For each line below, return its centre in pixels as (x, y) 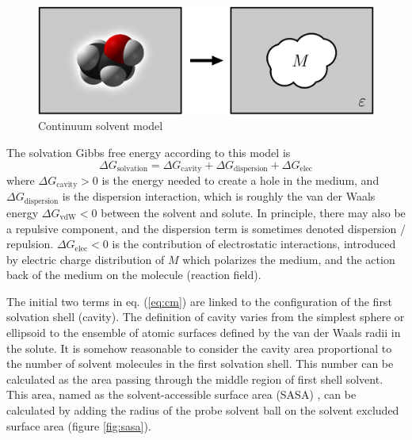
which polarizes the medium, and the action (289, 259)
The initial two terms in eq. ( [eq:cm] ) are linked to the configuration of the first (199, 301)
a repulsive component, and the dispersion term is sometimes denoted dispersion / (206, 228)
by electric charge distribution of (86, 259)
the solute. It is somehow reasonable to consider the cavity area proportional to (199, 348)
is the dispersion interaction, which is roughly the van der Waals (219, 196)
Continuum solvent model (101, 126)
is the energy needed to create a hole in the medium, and (240, 180)
